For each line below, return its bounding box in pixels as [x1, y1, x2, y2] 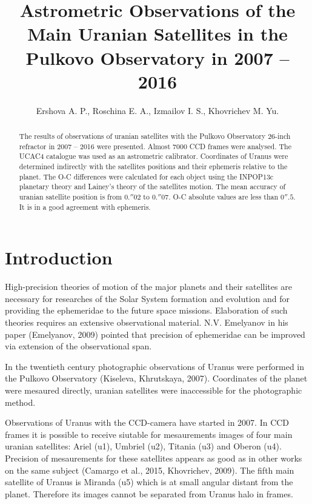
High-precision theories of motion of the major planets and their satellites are [5, 280, 292, 293]
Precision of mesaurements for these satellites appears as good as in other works [5, 451, 302, 464]
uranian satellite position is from [19, 192, 122, 202]
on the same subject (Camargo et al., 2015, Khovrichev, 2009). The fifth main [5, 463, 294, 476]
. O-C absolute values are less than [168, 192, 279, 202]
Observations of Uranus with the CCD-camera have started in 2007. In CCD [5, 416, 290, 429]
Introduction [5, 245, 113, 270]
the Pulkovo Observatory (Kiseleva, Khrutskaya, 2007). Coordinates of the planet [5, 372, 308, 385]
